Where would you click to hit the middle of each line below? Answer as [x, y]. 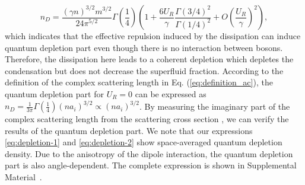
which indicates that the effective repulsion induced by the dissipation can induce [153, 36]
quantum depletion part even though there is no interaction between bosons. [144, 47]
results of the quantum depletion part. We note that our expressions [129, 130]
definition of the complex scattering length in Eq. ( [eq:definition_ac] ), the [139, 82]
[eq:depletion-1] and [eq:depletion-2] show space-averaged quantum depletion [144, 142]
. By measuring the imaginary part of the [215, 106]
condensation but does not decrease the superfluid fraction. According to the [144, 70]
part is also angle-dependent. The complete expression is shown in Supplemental [151, 165]
